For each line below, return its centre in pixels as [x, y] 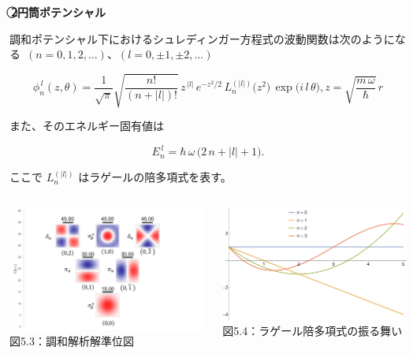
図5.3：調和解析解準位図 [72, 341]
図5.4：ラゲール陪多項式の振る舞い [313, 331]
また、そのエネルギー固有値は [87, 126]
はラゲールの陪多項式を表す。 [155, 177]
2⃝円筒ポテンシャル [59, 12]
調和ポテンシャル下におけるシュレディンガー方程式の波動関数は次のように [202, 38]
